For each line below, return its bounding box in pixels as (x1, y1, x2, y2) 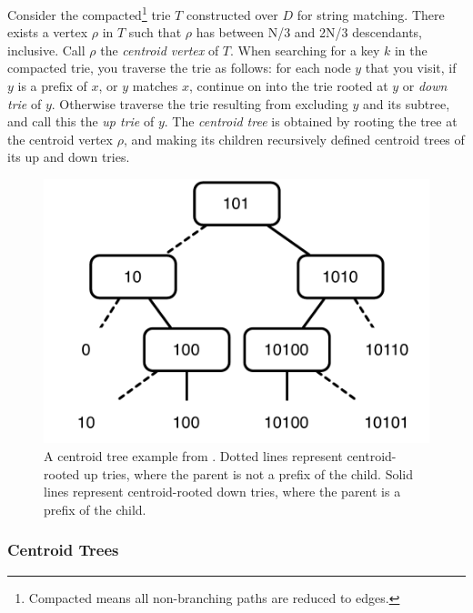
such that (128, 23, 182, 42)
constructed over (186, 5, 278, 24)
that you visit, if (365, 58, 457, 77)
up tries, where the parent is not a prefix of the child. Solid (83, 464, 413, 483)
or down (402, 76, 448, 95)
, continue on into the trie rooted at (188, 76, 388, 95)
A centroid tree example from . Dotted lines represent (44, 447, 343, 466)
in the (394, 40, 428, 59)
